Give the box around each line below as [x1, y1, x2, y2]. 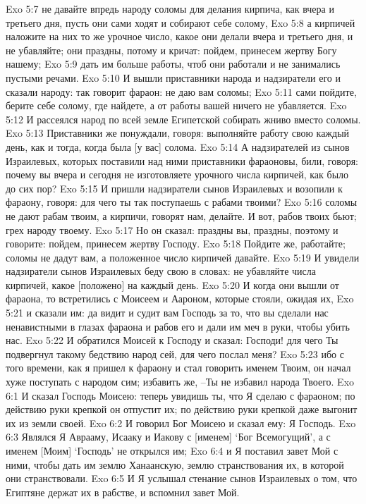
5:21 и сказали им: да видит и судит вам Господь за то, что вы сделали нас [6, 305, 329, 320]
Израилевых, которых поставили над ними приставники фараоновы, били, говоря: [6, 153, 359, 168]
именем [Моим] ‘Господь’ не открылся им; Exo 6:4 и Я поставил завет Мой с [6, 443, 338, 457]
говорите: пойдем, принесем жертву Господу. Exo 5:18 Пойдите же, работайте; [6, 236, 346, 251]
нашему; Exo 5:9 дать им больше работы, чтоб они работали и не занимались [6, 56, 341, 71]
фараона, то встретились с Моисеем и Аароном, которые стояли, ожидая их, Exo [6, 291, 354, 306]
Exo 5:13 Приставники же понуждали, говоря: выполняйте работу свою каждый [6, 125, 350, 140]
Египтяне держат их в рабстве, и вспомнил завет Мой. [6, 484, 240, 499]
